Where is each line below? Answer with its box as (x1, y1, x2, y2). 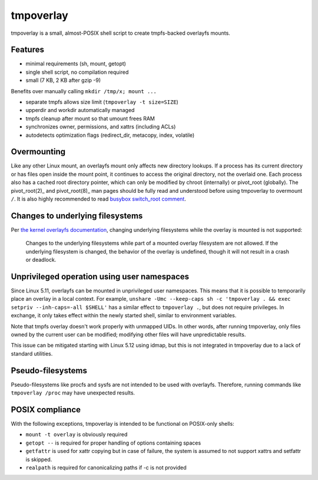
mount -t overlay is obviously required (25, 431, 128, 438)
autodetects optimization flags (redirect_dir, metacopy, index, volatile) (25, 131, 195, 139)
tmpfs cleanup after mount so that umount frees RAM (25, 115, 155, 122)
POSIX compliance (11, 405, 81, 415)
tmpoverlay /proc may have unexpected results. (11, 389, 135, 396)
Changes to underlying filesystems (11, 211, 143, 221)
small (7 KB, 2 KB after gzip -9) (25, 77, 101, 84)
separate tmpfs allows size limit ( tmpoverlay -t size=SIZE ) (25, 98, 179, 106)
